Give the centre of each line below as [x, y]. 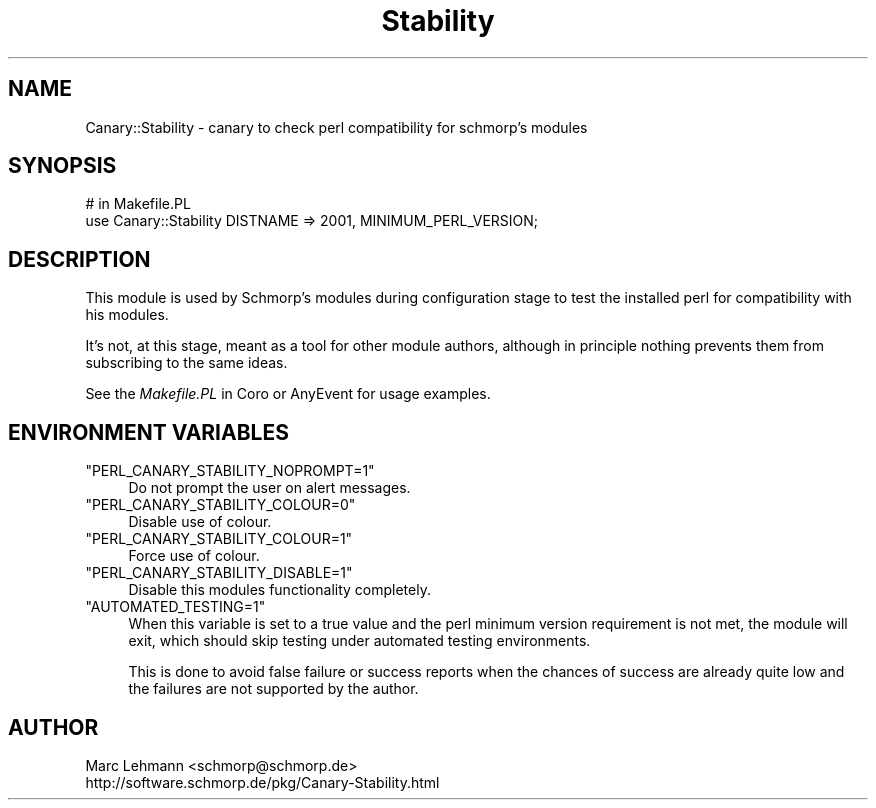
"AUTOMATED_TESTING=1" [175, 607]
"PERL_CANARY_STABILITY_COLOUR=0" [220, 505]
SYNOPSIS [62, 166]
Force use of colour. [194, 556]
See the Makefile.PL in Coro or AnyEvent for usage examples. [288, 394]
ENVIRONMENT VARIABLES [148, 432]
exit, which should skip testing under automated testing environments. [359, 641]
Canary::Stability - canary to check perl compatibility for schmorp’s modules [336, 127]
